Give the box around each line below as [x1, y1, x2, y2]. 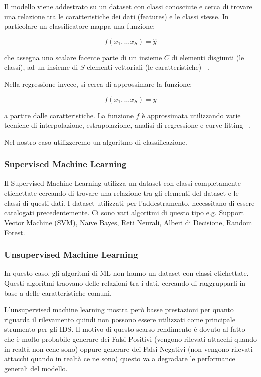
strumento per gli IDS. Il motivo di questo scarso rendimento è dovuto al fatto [4, 324, 245, 334]
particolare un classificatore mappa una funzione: [4, 21, 155, 31]
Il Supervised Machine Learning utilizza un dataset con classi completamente [4, 177, 241, 188]
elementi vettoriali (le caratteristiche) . [87, 62, 209, 72]
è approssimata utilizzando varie [142, 110, 241, 120]
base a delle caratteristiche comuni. [4, 287, 112, 298]
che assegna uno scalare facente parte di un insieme [4, 52, 162, 62]
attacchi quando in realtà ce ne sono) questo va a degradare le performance [4, 353, 235, 364]
